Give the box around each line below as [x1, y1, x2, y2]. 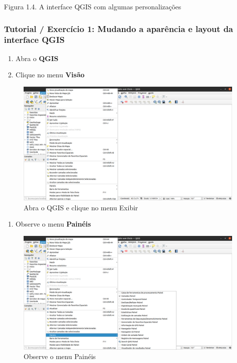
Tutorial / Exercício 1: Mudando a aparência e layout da [4, 22, 233, 34]
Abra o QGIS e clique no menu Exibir [24, 202, 138, 212]
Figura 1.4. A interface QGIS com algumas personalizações [4, 1, 181, 11]
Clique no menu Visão [15, 69, 85, 80]
